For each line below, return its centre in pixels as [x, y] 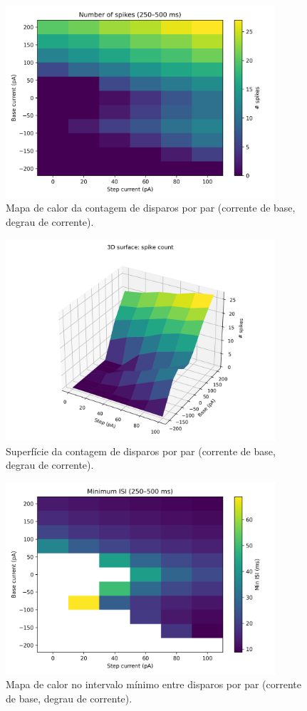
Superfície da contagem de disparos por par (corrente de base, [141, 451]
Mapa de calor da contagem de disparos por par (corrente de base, [151, 208]
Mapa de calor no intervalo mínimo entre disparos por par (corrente [154, 684]
